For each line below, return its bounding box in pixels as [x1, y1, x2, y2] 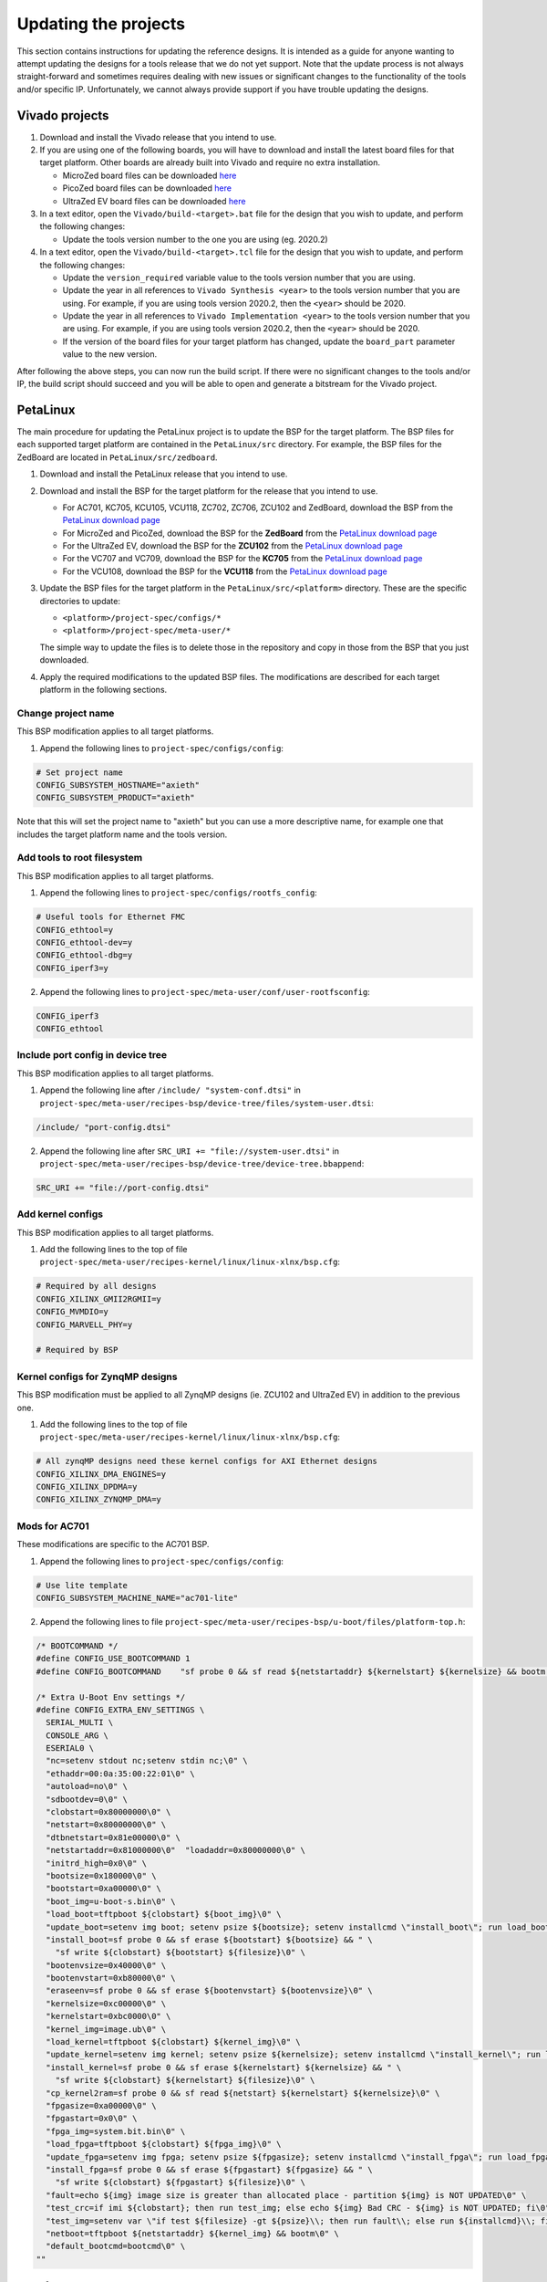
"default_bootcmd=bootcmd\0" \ [46, 2241, 186, 2252]
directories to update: [39, 595, 120, 606]
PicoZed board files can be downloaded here [62, 183, 232, 194]
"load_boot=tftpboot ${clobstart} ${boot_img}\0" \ [46, 1909, 282, 1920]
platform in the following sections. [39, 684, 168, 695]
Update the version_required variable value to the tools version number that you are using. [62, 272, 416, 283]
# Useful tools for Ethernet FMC [36, 912, 186, 922]
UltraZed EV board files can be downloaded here [62, 195, 246, 206]
